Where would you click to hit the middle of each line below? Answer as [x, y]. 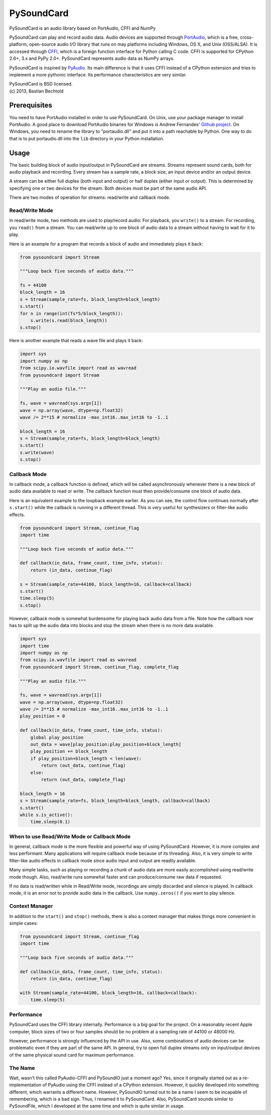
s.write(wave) [37, 452]
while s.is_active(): [46, 815]
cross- [247, 37]
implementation [25, 1085]
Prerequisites [31, 105]
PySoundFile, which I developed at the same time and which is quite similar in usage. [97, 1106]
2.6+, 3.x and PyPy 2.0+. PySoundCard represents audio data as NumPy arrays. [92, 58]
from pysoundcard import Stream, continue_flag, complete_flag [99, 667]
